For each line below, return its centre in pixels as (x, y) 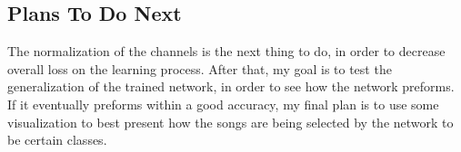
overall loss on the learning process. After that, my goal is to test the (200, 68)
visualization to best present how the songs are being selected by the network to (230, 122)
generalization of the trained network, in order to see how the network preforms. (231, 86)
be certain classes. (57, 140)
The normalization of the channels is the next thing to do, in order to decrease (226, 51)
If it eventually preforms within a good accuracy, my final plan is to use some (223, 104)
